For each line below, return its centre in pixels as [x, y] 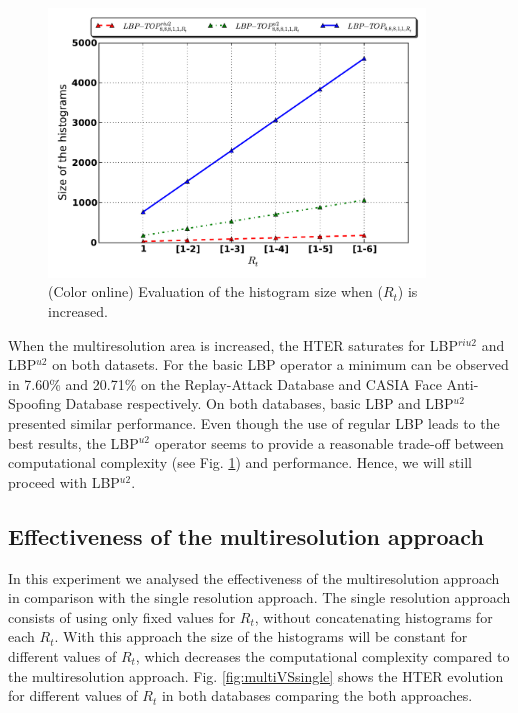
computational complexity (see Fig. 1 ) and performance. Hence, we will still [240, 462]
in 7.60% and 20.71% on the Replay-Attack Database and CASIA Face [225, 383]
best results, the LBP [73, 442]
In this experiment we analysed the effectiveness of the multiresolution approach [254, 577]
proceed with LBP [64, 481]
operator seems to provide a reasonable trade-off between [329, 442]
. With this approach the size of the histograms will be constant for [261, 636]
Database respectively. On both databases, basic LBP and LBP [259, 403]
